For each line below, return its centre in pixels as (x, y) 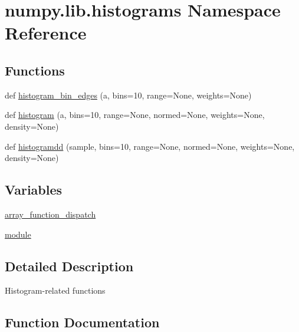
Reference (46, 33)
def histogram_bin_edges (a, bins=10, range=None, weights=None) (128, 95)
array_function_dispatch (50, 214)
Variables (34, 190)
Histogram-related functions (55, 290)
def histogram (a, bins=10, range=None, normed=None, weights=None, (135, 115)
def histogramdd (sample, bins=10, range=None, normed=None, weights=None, (150, 146)
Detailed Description (69, 266)
